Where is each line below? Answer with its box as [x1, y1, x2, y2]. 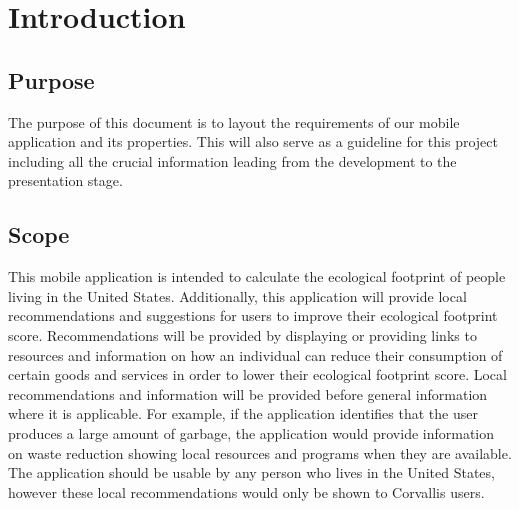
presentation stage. [8, 170, 123, 191]
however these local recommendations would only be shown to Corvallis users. [8, 481, 485, 502]
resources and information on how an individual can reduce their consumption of [8, 344, 503, 365]
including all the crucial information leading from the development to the [8, 150, 457, 171]
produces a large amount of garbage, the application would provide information [8, 422, 495, 443]
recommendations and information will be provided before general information [8, 383, 488, 404]
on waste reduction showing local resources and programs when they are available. [8, 442, 512, 463]
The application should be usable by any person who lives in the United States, [8, 462, 495, 483]
